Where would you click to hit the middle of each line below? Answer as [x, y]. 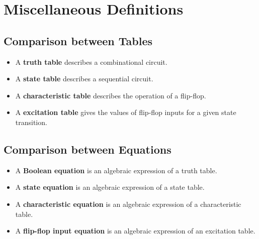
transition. [31, 122]
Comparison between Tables [78, 40]
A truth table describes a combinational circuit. [91, 62]
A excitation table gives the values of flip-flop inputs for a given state [126, 112]
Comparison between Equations [88, 149]
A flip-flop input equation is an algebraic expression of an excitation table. [135, 231]
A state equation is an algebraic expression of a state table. [110, 187]
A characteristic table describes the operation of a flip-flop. [111, 95]
